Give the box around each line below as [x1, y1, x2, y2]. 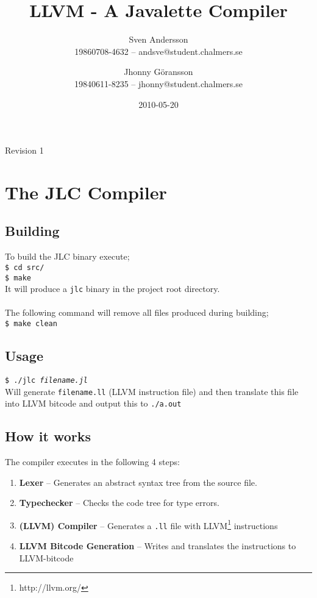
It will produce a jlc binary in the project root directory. [5, 282, 220, 295]
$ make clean [5, 319, 57, 329]
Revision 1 [5, 144, 44, 157]
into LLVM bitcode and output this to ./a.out [5, 397, 182, 410]
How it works [5, 427, 91, 446]
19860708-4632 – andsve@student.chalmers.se [74, 44, 243, 57]
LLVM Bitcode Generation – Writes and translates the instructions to [19, 539, 296, 552]
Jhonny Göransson [124, 65, 193, 78]
